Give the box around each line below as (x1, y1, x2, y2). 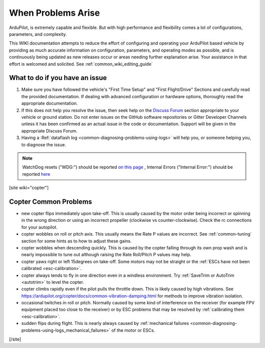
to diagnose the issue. (21, 141, 66, 147)
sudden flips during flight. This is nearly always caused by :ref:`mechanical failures (21, 321, 189, 326)
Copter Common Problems (9, 197, 92, 206)
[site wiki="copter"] (9, 185, 49, 191)
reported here (22, 171, 51, 177)
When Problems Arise (9, 7, 100, 18)
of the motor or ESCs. (111, 327, 156, 333)
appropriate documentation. (21, 101, 78, 107)
